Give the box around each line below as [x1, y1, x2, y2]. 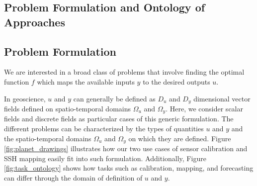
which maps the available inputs [37, 76, 135, 87]
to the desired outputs [143, 76, 210, 87]
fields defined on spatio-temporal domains [4, 103, 131, 114]
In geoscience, [4, 93, 46, 103]
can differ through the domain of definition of [4, 172, 143, 183]
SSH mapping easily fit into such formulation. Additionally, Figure [4, 153, 206, 163]
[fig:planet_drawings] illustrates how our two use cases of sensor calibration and [4, 143, 248, 154]
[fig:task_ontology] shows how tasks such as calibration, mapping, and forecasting [4, 163, 254, 173]
